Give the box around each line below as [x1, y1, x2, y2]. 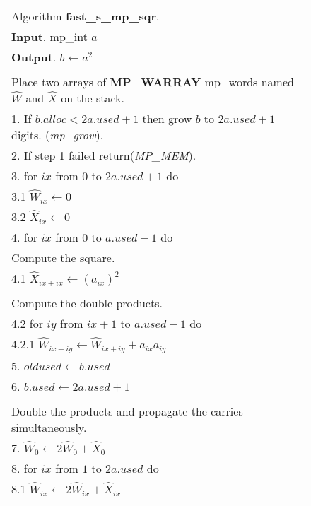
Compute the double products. [11, 295, 163, 311]
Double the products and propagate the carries [11, 402, 243, 419]
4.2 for [11, 315, 43, 331]
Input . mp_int [11, 28, 88, 45]
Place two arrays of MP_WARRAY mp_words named [11, 73, 294, 90]
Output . [11, 49, 57, 65]
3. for [11, 167, 37, 184]
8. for [11, 459, 37, 476]
